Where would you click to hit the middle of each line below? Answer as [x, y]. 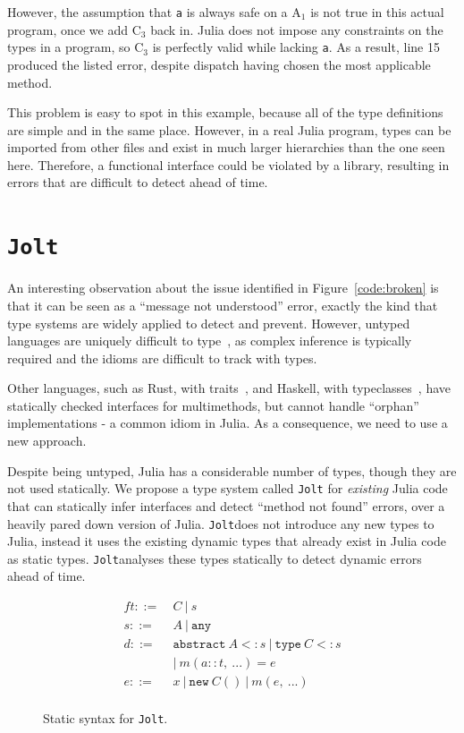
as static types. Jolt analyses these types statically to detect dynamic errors [215, 558]
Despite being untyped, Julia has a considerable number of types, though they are [232, 470]
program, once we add [68, 29]
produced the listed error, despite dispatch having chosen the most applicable [219, 64]
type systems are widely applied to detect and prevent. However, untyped [209, 323]
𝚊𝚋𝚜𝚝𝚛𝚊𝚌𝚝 [199, 645]
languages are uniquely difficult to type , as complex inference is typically [210, 341]
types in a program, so [69, 47]
